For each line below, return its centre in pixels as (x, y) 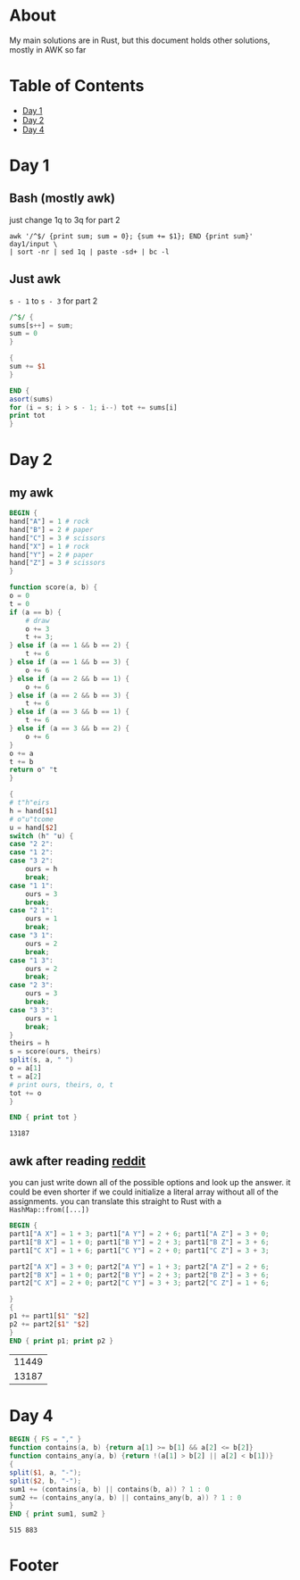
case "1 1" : (31, 886)
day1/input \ (33, 244)
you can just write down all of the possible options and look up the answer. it (150, 1183)
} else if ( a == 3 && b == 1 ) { (69, 712)
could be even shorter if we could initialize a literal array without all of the (144, 1192)
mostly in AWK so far (48, 49)
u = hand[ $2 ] (33, 827)
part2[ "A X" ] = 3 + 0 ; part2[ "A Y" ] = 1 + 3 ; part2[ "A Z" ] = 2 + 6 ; (139, 1267)
